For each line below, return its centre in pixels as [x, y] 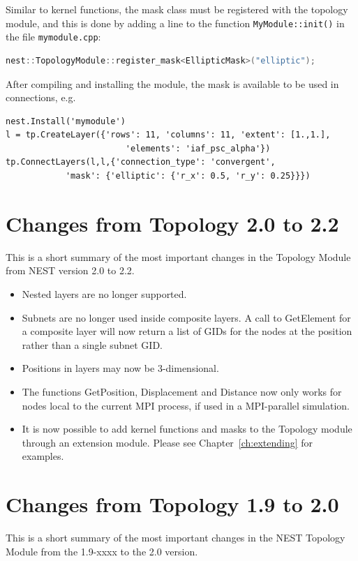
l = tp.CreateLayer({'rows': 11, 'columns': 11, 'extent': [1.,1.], [168, 135]
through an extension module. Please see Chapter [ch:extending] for [167, 442]
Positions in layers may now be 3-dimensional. [120, 368]
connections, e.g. [41, 97]
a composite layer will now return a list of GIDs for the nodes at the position [187, 331]
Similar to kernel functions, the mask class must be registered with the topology [177, 9]
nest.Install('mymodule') [66, 121]
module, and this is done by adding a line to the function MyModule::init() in [175, 23]
